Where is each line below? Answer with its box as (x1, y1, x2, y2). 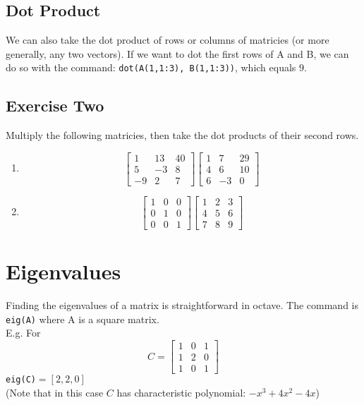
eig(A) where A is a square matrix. (6, 311, 159, 326)
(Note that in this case (6, 385, 104, 399)
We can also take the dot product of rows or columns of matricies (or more (6, 32, 329, 47)
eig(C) (6, 375, 36, 385)
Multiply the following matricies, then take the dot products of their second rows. (6, 128, 359, 143)
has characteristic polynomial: (116, 385, 246, 399)
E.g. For (6, 325, 41, 340)
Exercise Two (6, 95, 104, 116)
